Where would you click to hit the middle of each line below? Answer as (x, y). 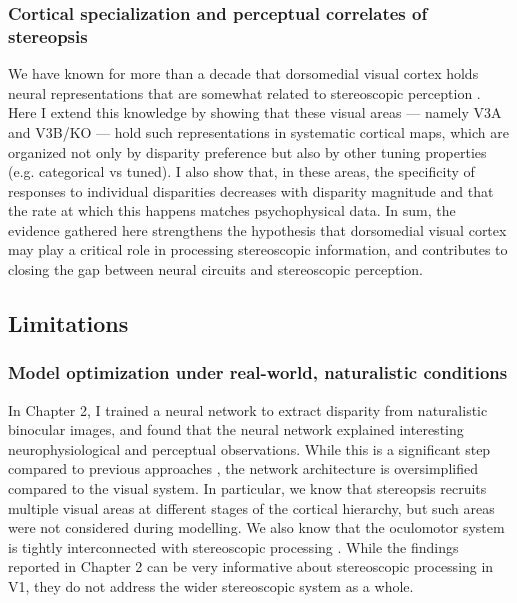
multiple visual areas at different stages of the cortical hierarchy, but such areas (251, 507)
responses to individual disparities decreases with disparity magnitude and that (251, 190)
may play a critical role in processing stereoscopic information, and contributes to (258, 249)
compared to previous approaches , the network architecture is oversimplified (243, 468)
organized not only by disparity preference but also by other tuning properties (247, 151)
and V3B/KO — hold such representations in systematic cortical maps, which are (258, 131)
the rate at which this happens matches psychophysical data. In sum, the (232, 210)
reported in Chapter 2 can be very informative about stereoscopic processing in (251, 566)
